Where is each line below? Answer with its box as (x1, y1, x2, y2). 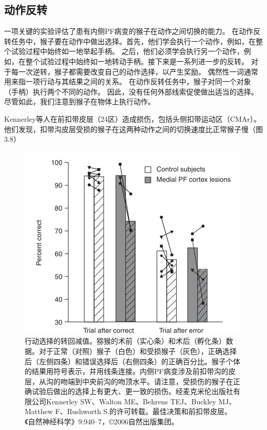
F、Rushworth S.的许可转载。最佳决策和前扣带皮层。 (55, 406, 232, 417)
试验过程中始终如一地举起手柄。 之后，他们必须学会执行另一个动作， (11, 46, 244, 57)
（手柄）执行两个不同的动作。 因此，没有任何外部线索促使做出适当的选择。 (4, 86, 258, 97)
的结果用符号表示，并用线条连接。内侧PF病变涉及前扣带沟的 (25, 366, 228, 377)
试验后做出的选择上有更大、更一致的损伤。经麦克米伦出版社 (31, 386, 233, 397)
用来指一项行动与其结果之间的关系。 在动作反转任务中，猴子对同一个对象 (4, 76, 251, 87)
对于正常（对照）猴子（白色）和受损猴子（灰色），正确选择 (39, 345, 237, 356)
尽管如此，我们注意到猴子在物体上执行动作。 (4, 96, 155, 107)
